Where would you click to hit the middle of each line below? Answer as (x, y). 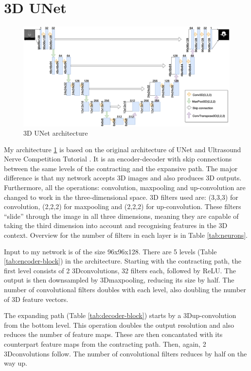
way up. (16, 363)
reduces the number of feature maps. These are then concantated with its (113, 334)
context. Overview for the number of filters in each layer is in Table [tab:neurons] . (126, 235)
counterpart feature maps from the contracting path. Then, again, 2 (105, 344)
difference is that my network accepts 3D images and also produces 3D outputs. (123, 178)
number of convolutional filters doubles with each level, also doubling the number (125, 289)
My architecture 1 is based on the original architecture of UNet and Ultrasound (123, 149)
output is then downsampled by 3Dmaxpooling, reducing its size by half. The (119, 280)
